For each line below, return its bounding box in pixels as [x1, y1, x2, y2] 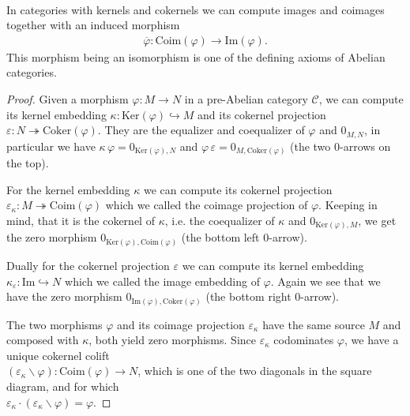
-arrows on [340, 137, 391, 154]
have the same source [262, 316, 365, 332]
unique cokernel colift [6, 347, 110, 363]
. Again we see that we [270, 272, 381, 289]
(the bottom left [181, 229, 260, 245]
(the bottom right [205, 288, 292, 305]
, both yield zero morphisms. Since [88, 332, 256, 348]
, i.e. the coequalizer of [164, 212, 275, 228]
